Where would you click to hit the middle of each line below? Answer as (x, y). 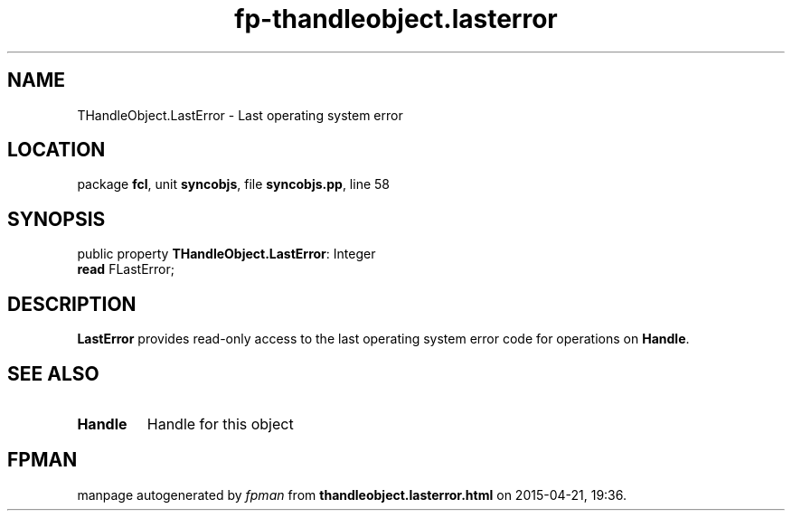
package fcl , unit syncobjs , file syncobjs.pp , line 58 (233, 184)
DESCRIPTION (72, 304)
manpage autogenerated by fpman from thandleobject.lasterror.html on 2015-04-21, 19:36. (352, 494)
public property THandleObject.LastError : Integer (226, 254)
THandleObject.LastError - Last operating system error (240, 115)
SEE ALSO (53, 373)
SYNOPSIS (57, 219)
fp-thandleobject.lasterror (396, 19)
